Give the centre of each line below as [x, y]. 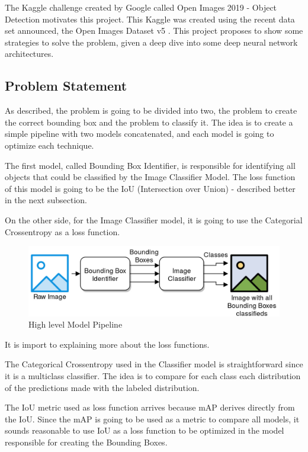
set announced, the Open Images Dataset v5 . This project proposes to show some [154, 31]
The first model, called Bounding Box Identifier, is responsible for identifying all [150, 165]
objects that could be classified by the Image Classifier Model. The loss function [150, 177]
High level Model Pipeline [76, 324]
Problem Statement [66, 86]
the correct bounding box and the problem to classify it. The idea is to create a [149, 122]
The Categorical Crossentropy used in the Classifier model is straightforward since [154, 364]
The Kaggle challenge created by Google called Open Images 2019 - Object [141, 7]
